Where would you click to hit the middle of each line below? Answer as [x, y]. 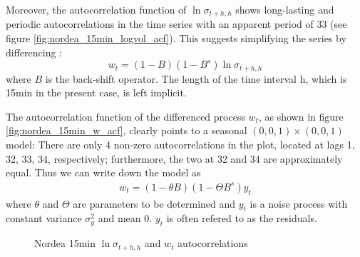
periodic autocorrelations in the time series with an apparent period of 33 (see [176, 24]
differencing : [34, 52]
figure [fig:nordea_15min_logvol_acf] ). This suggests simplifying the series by [176, 38]
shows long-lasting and [285, 9]
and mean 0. [125, 218]
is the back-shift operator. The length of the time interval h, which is [196, 78]
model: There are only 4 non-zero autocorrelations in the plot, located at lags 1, [180, 145]
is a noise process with [299, 203]
